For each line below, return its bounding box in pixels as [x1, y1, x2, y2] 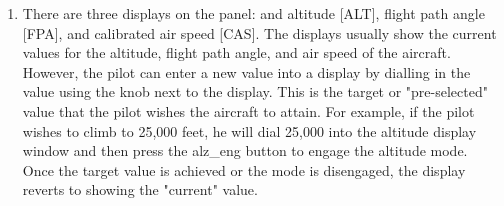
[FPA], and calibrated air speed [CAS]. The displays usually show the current [22, 22, 497, 43]
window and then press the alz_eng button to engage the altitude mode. [22, 140, 468, 161]
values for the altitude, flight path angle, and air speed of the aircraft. [22, 42, 451, 63]
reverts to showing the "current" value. [22, 179, 258, 200]
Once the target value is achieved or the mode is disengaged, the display [22, 159, 466, 180]
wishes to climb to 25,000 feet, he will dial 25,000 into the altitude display [22, 120, 477, 141]
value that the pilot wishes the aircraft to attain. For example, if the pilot [22, 100, 475, 121]
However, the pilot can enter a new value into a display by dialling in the [22, 61, 471, 82]
